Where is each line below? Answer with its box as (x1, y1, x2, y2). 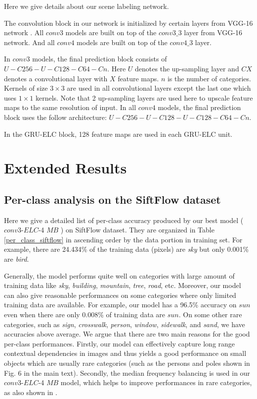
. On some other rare (178, 309, 242, 320)
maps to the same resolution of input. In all (4, 102, 136, 113)
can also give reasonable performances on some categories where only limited (4, 289, 236, 300)
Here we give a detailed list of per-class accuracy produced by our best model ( (4, 215, 244, 225)
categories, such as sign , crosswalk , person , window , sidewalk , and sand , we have (4, 319, 245, 329)
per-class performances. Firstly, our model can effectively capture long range (4, 338, 235, 348)
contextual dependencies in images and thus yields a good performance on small (4, 348, 247, 358)
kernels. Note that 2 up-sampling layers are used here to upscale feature (35, 92, 253, 103)
